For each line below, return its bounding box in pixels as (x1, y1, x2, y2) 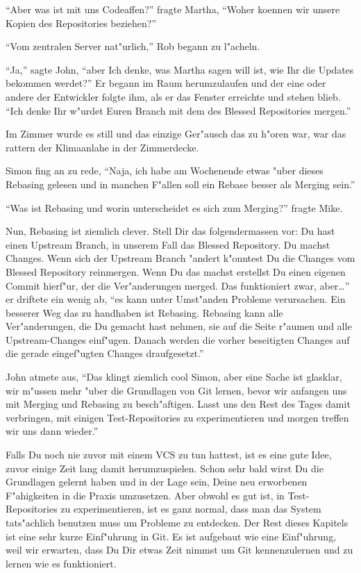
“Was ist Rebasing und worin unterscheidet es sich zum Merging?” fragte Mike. (6, 200, 343, 215)
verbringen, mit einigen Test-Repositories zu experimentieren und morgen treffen (6, 410, 349, 424)
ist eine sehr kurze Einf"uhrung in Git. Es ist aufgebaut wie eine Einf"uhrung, (6, 529, 337, 543)
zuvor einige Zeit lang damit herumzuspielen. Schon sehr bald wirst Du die (6, 460, 324, 475)
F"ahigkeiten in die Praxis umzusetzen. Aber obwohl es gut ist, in (6, 488, 285, 502)
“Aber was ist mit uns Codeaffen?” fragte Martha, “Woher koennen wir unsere (6, 2, 340, 16)
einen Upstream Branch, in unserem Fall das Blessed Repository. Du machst (6, 237, 330, 251)
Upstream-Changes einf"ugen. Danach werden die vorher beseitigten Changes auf (6, 332, 350, 347)
